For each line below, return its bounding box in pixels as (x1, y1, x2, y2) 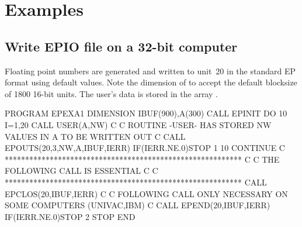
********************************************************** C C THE (5, 153, 280, 165)
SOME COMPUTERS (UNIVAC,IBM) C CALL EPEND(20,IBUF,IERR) (5, 199, 270, 211)
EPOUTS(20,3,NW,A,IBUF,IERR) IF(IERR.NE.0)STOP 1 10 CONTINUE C (5, 142, 285, 154)
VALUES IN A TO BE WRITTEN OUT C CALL (5, 130, 186, 142)
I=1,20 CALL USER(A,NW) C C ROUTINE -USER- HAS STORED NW (5, 118, 272, 130)
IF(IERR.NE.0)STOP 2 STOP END (5, 210, 136, 222)
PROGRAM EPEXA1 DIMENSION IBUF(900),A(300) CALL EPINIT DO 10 (5, 107, 287, 119)
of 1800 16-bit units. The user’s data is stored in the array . (5, 87, 218, 99)
